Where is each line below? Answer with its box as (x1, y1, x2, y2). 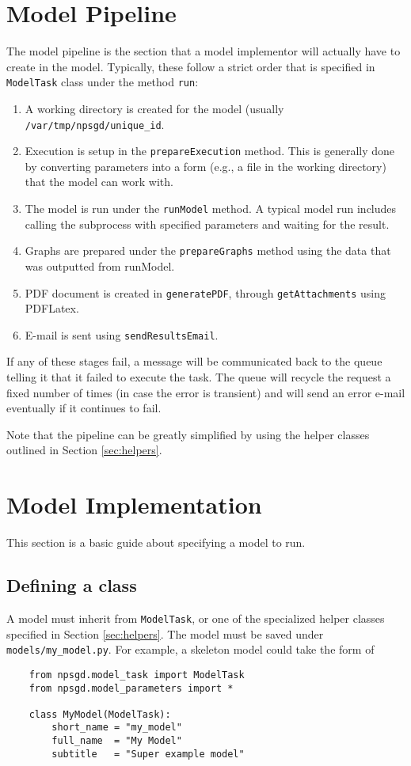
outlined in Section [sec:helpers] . (6, 442, 162, 458)
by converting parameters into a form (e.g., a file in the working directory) (25, 157, 386, 174)
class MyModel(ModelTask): (29, 708, 171, 720)
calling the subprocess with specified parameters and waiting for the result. (25, 215, 390, 232)
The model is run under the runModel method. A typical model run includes (25, 200, 397, 217)
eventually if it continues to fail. (6, 400, 162, 416)
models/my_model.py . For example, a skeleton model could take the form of (6, 641, 375, 658)
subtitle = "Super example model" (51, 748, 245, 760)
